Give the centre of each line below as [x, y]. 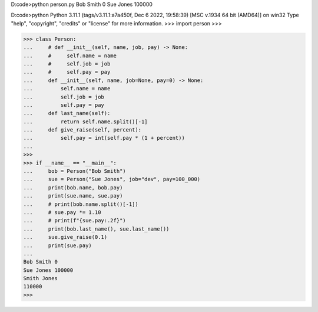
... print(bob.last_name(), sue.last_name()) [96, 229]
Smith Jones [41, 278]
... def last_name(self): [67, 113]
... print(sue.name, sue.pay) [73, 196]
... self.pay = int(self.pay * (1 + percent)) [104, 138]
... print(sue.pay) [58, 245]
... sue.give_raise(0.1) [65, 237]
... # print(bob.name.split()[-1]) [81, 204]
